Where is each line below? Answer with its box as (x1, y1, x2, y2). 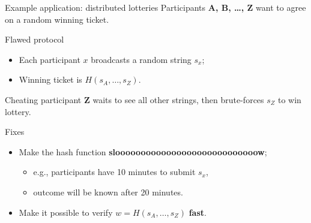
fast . (189, 206, 207, 218)
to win (277, 93, 301, 106)
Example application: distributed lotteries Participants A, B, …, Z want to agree (5, 1, 306, 13)
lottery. (5, 105, 31, 117)
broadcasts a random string (91, 53, 192, 65)
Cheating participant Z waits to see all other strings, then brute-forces (5, 93, 264, 106)
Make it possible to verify (19, 206, 113, 218)
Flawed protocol (5, 33, 64, 46)
